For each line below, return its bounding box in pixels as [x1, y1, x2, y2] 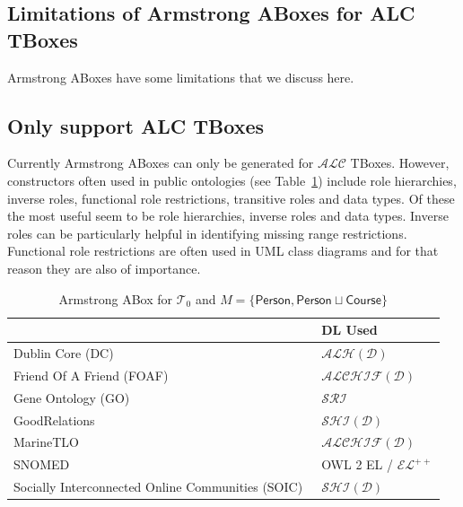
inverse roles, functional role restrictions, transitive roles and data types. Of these [7, 188, 455, 207]
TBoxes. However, [350, 153, 450, 172]
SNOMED [13, 455, 70, 474]
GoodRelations [13, 410, 95, 429]
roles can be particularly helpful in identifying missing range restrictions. [7, 223, 407, 242]
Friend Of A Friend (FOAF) [13, 365, 169, 384]
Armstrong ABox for [58, 289, 172, 308]
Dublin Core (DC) [13, 343, 114, 362]
